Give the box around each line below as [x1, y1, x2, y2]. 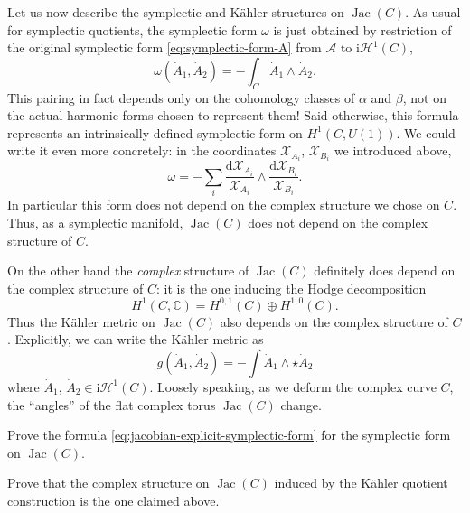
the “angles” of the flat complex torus [7, 395, 216, 414]
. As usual [405, 3, 461, 21]
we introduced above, [334, 141, 452, 160]
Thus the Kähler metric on [7, 312, 155, 331]
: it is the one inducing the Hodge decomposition [155, 278, 427, 297]
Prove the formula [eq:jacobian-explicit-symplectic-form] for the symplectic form [7, 425, 451, 444]
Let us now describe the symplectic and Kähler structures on [7, 3, 344, 21]
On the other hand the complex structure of [7, 261, 249, 280]
